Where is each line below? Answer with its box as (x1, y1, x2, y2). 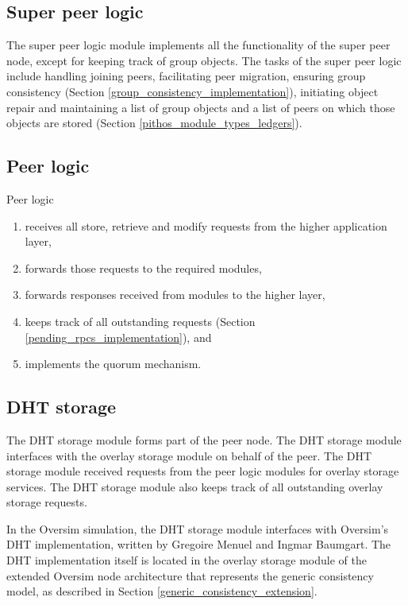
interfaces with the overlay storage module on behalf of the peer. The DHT (6, 447, 372, 463)
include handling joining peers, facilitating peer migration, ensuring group (6, 68, 366, 84)
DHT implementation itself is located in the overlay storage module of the (6, 552, 367, 568)
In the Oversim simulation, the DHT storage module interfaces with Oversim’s (6, 520, 389, 537)
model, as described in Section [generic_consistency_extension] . (6, 583, 318, 599)
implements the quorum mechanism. (25, 355, 202, 372)
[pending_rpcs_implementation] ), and (25, 328, 212, 345)
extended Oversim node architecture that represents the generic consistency (6, 567, 374, 584)
